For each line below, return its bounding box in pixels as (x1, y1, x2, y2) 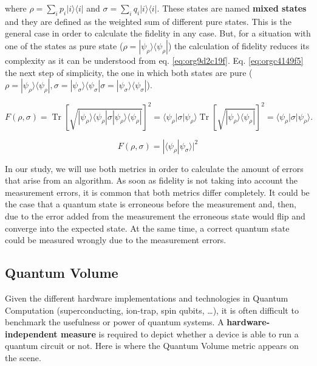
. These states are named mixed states (157, 2, 307, 14)
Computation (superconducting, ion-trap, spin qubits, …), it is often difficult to (5, 303, 299, 316)
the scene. (5, 351, 41, 364)
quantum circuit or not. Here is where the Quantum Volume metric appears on (5, 339, 299, 352)
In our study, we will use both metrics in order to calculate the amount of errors (5, 162, 304, 174)
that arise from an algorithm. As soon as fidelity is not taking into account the (5, 174, 298, 187)
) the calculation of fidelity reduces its (168, 39, 310, 52)
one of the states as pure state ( (5, 39, 123, 52)
